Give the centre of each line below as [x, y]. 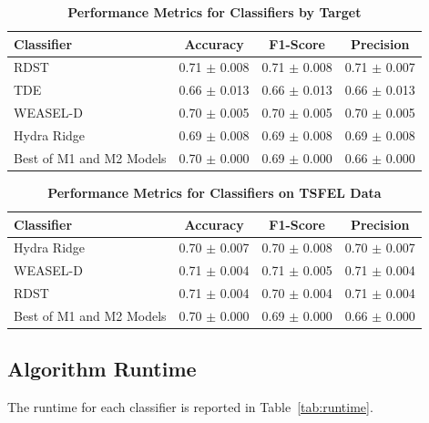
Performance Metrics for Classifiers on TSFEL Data [214, 192]
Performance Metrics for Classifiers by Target [214, 12]
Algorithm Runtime [102, 369]
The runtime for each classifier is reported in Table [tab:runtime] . [190, 407]
